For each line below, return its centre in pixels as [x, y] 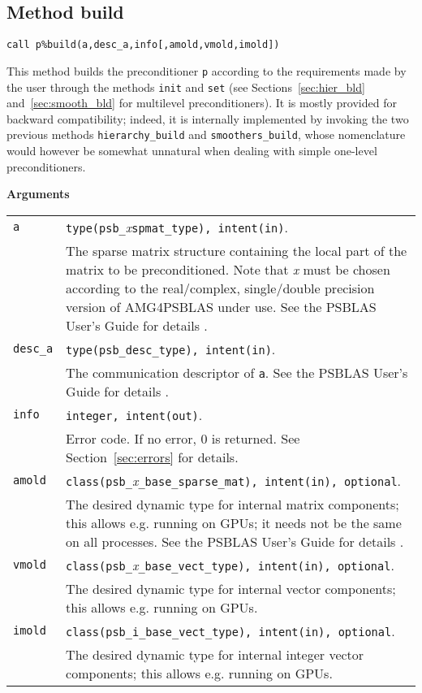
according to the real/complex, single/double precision [220, 288]
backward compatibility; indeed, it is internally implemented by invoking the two [208, 118]
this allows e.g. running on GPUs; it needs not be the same [234, 522]
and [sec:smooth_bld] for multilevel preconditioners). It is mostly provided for [202, 103]
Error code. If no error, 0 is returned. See [183, 438]
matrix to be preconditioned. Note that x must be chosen [228, 269]
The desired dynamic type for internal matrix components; [233, 504]
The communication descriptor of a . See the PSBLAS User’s [237, 372]
